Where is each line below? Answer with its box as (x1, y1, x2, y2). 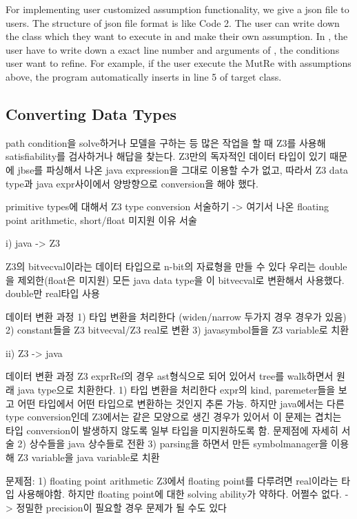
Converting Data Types (6, 103, 176, 124)
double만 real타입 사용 (6, 286, 100, 301)
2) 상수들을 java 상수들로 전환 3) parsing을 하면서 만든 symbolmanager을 (17, 436, 328, 451)
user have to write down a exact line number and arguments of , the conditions (6, 42, 340, 57)
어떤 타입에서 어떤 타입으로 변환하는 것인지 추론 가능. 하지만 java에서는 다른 (17, 396, 345, 410)
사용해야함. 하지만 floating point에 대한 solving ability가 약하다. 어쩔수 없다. (17, 487, 342, 501)
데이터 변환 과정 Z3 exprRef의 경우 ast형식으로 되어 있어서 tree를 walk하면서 (6, 369, 334, 383)
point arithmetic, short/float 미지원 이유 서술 (6, 212, 197, 227)
